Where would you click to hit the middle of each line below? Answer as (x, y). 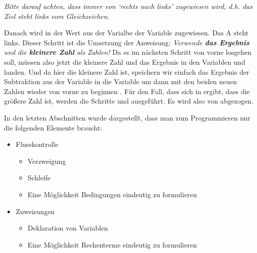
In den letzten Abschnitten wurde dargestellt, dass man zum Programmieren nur (127, 117)
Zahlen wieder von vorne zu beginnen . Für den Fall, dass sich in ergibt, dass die (127, 91)
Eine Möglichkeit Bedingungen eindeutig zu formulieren (112, 194)
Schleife (39, 178)
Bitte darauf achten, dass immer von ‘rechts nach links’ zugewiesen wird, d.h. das (128, 6)
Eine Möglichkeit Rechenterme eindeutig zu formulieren (112, 244)
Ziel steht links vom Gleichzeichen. (57, 16)
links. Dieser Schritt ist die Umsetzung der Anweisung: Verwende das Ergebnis (127, 42)
